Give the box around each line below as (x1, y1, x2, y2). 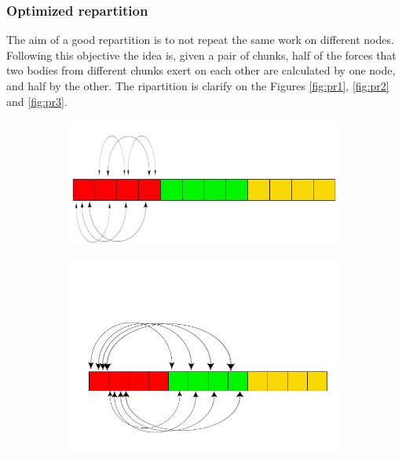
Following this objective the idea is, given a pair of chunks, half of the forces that (6, 46, 397, 63)
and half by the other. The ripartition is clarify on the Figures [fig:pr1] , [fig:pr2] (6, 78, 389, 93)
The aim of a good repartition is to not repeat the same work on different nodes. (6, 31, 394, 48)
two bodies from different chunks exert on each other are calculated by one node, (6, 62, 396, 78)
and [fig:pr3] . (6, 93, 68, 109)
